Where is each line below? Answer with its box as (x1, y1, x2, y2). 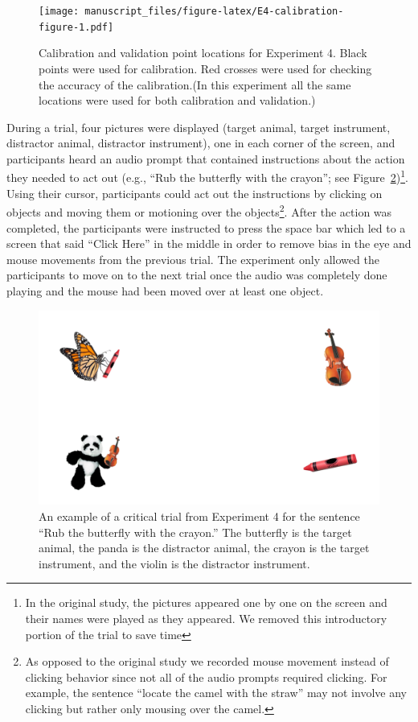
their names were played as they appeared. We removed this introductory (25, 609, 387, 626)
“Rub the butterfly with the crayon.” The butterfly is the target (39, 523, 352, 540)
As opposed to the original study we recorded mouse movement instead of (25, 653, 389, 670)
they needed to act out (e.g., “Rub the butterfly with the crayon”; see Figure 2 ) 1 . (6, 167, 408, 186)
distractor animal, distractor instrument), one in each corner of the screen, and (6, 134, 395, 151)
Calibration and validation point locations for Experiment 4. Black (39, 44, 367, 61)
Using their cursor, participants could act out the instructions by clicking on (6, 184, 383, 201)
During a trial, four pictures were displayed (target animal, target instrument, (6, 118, 391, 135)
